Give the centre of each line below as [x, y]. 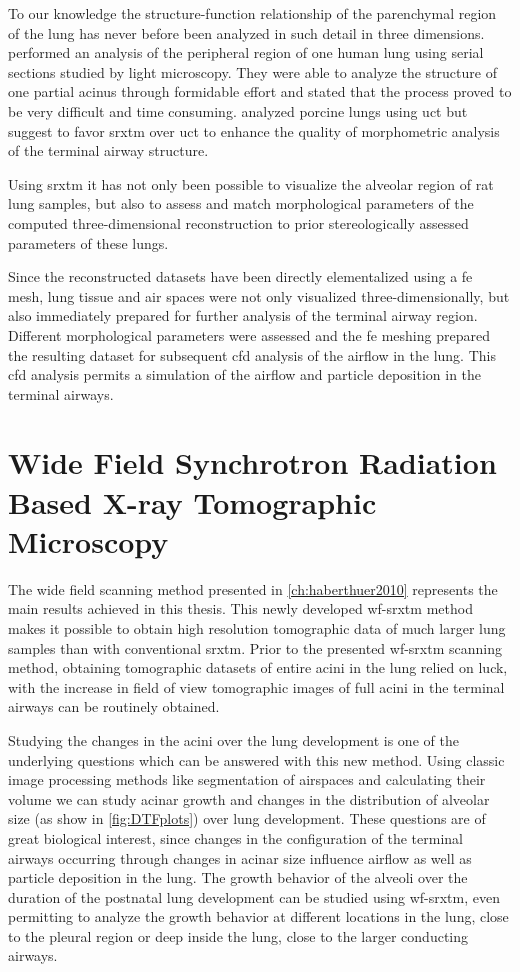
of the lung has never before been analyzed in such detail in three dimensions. [246, 32]
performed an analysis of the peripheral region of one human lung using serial [246, 52]
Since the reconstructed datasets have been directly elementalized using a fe [240, 276]
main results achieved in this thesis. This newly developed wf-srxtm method [240, 608]
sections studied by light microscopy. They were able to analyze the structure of [252, 71]
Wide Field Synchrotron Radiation [252, 462]
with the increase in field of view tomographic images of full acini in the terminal [256, 686]
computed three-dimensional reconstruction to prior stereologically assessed [238, 222]
